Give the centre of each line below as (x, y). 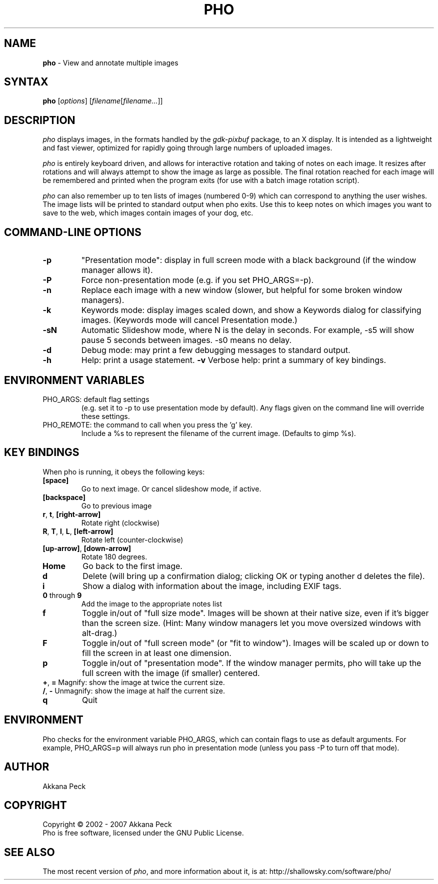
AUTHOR (27, 767)
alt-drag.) (99, 633)
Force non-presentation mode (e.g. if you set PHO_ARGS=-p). (197, 280)
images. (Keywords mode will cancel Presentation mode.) (189, 320)
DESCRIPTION (40, 120)
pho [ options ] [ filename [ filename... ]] (103, 101)
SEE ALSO (29, 852)
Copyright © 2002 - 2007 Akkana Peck (107, 824)
